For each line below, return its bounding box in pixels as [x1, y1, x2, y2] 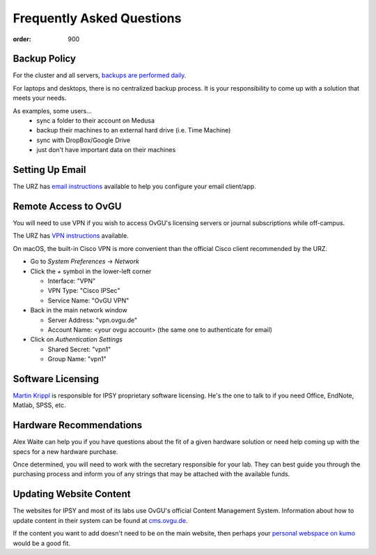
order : [13, 35, 31, 43]
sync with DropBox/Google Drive [36, 136, 131, 144]
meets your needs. [13, 94, 67, 102]
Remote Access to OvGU [13, 200, 122, 212]
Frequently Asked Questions [13, 10, 182, 26]
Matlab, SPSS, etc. [13, 401, 66, 409]
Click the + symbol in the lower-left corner [30, 267, 152, 275]
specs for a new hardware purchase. [13, 447, 118, 456]
